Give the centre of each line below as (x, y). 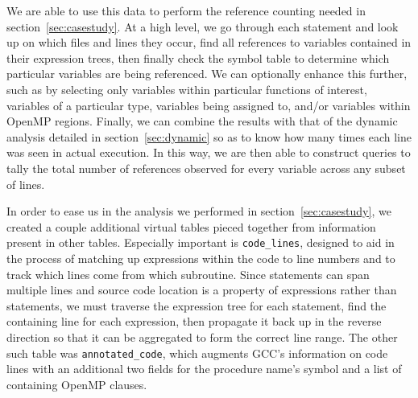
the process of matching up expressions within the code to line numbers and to (201, 258)
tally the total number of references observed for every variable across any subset (206, 168)
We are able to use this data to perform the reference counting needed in (186, 10)
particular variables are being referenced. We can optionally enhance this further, (207, 74)
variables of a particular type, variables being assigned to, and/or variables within (209, 105)
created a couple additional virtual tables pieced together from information (191, 226)
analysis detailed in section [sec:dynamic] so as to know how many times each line (209, 136)
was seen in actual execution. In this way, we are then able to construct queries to (209, 152)
